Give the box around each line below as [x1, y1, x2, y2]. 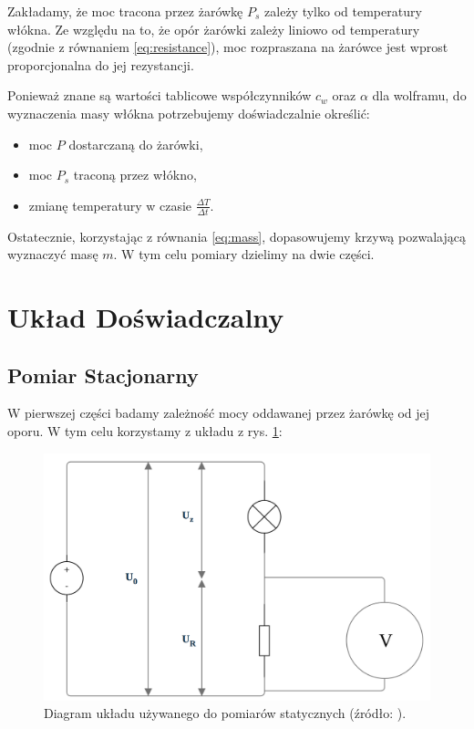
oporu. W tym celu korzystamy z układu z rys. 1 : [7, 421, 283, 440]
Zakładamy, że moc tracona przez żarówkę [7, 2, 243, 20]
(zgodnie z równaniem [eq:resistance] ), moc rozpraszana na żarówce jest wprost [7, 37, 448, 57]
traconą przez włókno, [73, 165, 197, 184]
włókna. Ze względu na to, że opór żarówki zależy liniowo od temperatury [7, 19, 420, 38]
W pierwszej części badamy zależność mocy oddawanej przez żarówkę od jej [7, 403, 430, 422]
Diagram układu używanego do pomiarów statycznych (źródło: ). [44, 703, 407, 723]
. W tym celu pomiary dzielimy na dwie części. [113, 245, 375, 264]
